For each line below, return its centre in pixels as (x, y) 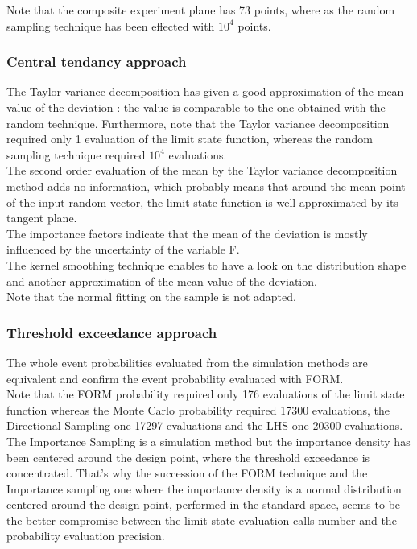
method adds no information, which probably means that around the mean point (206, 186)
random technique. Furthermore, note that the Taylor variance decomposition (198, 123)
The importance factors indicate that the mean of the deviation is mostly (187, 233)
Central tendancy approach (97, 62)
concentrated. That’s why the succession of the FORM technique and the (187, 473)
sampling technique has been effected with (111, 25)
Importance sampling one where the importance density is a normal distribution (204, 488)
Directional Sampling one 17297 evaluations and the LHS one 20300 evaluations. (205, 425)
